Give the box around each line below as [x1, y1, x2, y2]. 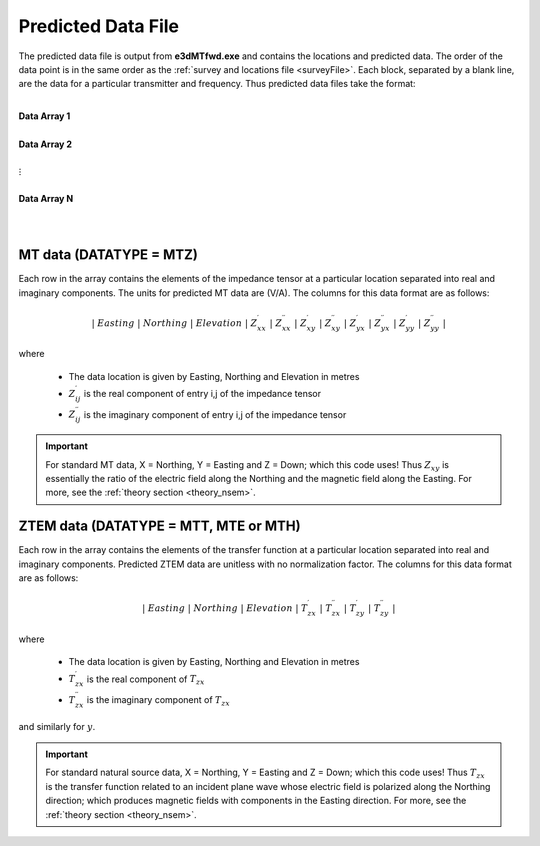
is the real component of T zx [86, 673, 205, 687]
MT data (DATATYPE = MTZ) [18, 246, 199, 264]
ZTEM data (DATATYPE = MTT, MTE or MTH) [18, 518, 301, 535]
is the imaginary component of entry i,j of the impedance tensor [83, 408, 347, 420]
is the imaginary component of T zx [86, 693, 230, 708]
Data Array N [18, 192, 74, 204]
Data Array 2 [18, 138, 73, 150]
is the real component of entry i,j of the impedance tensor [83, 387, 322, 399]
